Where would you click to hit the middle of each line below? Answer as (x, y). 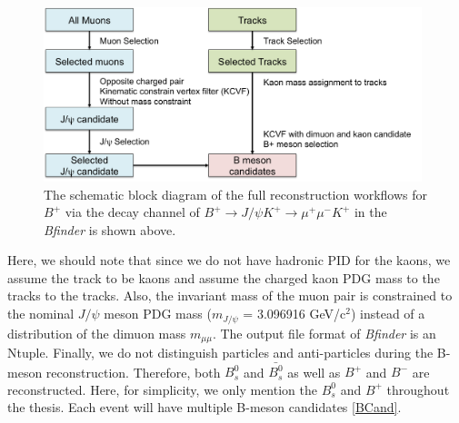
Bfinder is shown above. (110, 229)
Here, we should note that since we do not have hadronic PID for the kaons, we (229, 260)
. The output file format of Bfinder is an (324, 333)
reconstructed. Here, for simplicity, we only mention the (162, 389)
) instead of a (388, 314)
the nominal (41, 314)
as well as (314, 372)
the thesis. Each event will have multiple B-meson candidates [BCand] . (205, 407)
